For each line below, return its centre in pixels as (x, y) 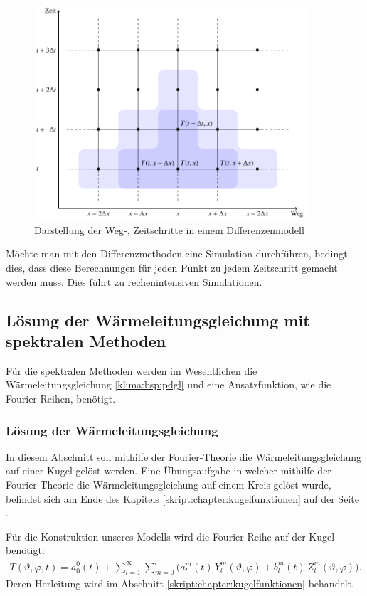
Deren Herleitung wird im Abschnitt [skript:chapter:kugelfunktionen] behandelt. (180, 584)
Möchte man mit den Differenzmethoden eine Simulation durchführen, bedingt (177, 254)
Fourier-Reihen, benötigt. (61, 399)
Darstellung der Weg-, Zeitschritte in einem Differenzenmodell (169, 229)
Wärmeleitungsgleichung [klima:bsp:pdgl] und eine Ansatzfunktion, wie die (169, 384)
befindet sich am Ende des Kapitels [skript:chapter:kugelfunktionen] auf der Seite (182, 498)
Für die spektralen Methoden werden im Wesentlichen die (132, 370)
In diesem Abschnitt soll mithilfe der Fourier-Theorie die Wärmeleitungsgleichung (184, 456)
